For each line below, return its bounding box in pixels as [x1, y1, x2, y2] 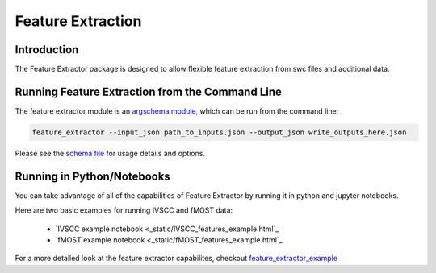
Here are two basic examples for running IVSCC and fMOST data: [15, 205, 233, 215]
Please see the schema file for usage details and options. [15, 148, 206, 158]
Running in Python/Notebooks [15, 169, 171, 183]
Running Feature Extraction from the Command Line [15, 85, 283, 98]
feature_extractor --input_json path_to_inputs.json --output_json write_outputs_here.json [31, 127, 407, 137]
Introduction [15, 43, 79, 56]
